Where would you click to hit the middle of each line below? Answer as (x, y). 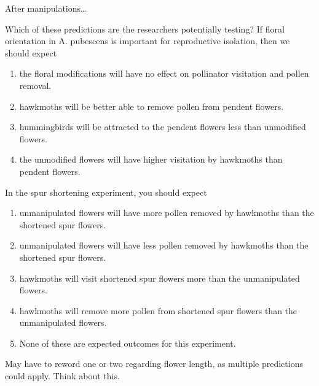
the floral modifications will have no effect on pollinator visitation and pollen (164, 73)
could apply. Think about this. (62, 376)
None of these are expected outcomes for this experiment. (128, 343)
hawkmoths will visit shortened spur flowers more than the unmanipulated (159, 278)
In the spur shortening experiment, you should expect (106, 192)
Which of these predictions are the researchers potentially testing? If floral (145, 29)
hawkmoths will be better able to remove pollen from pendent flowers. (152, 106)
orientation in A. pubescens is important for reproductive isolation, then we (148, 41)
